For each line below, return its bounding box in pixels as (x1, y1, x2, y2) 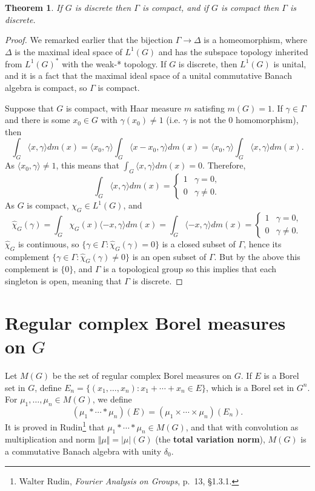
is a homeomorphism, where (204, 33, 307, 46)
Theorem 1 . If (5, 1, 62, 13)
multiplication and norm (5, 433, 96, 446)
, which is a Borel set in (206, 381, 294, 393)
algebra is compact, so (5, 81, 87, 94)
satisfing (194, 101, 225, 114)
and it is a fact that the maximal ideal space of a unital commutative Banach (5, 69, 292, 82)
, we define (92, 393, 132, 406)
